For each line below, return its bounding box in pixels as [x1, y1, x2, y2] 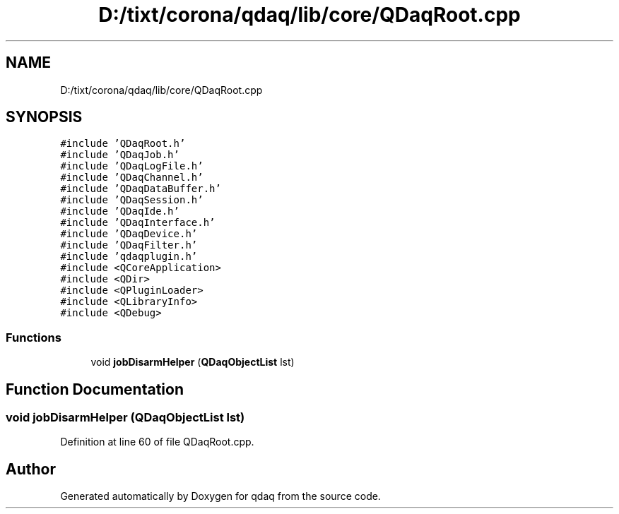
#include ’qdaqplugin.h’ [60, 251, 198, 263]
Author [6, 460, 56, 478]
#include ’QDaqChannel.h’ [60, 172, 204, 184]
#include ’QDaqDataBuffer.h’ [60, 183, 221, 195]
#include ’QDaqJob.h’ [60, 149, 179, 161]
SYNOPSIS [6, 108, 83, 126]
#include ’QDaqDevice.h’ [60, 228, 198, 240]
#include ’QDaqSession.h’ [60, 194, 204, 206]
